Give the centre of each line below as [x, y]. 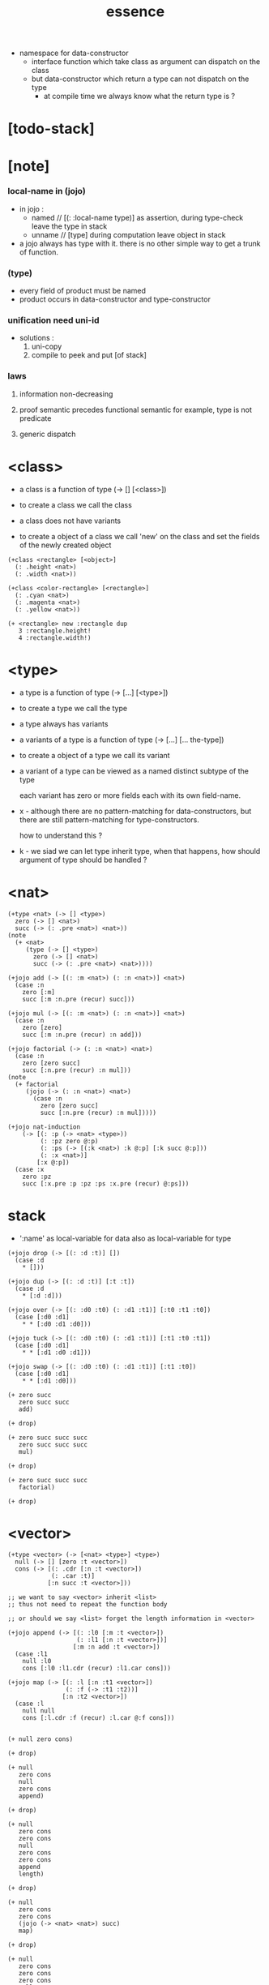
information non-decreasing [66, 394]
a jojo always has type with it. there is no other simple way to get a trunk [140, 243]
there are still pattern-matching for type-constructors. [109, 819]
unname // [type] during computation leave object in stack [128, 234]
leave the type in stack [69, 226]
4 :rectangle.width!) [55, 638]
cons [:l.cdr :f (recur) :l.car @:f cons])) [98, 1718]
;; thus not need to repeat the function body [88, 1605]
